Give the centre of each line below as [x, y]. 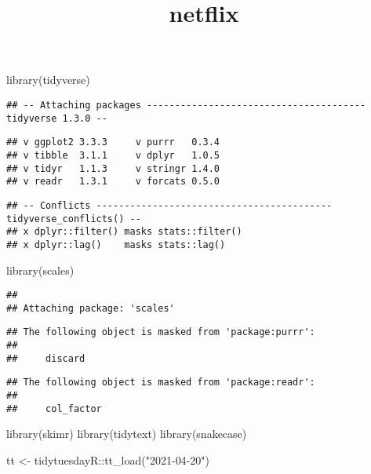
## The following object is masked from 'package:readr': [161, 383]
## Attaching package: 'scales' [91, 308]
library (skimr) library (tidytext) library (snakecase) [127, 434]
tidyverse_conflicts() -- [74, 219]
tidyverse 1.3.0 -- [57, 118]
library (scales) [40, 270]
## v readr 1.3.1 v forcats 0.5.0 [113, 182]
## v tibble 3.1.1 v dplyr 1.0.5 [113, 155]
